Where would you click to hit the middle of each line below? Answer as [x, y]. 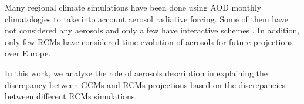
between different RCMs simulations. [71, 96]
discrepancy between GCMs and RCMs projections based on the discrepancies [145, 84]
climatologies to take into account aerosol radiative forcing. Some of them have [146, 19]
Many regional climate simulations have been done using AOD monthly [133, 7]
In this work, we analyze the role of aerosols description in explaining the [136, 73]
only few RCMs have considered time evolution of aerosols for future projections [149, 41]
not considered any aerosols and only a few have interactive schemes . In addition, [152, 30]
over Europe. [28, 53]
